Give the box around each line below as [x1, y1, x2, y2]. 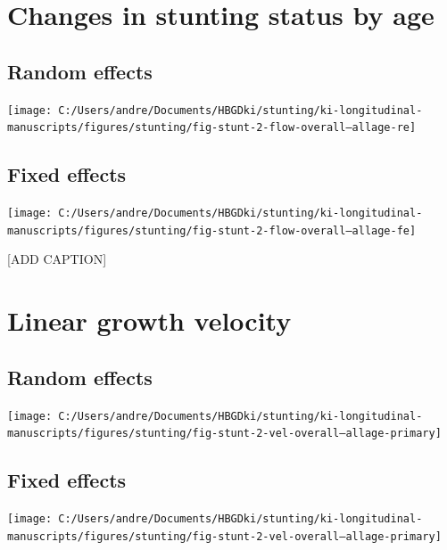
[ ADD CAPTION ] [7, 250, 107, 268]
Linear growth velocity [7, 302, 292, 339]
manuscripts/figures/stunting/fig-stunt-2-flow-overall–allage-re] [7, 121, 417, 135]
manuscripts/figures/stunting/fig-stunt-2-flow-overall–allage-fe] [7, 224, 417, 237]
